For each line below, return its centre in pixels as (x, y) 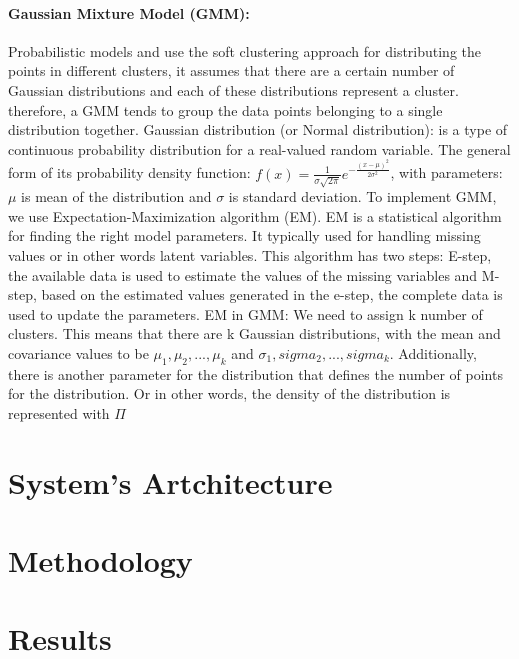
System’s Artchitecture (170, 481)
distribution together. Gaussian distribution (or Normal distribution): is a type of (258, 129)
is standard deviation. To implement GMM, (362, 196)
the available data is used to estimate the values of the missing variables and (243, 274)
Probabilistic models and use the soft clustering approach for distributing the (245, 50)
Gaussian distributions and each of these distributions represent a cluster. (233, 89)
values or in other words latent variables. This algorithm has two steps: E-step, (250, 255)
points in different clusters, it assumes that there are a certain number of (231, 70)
